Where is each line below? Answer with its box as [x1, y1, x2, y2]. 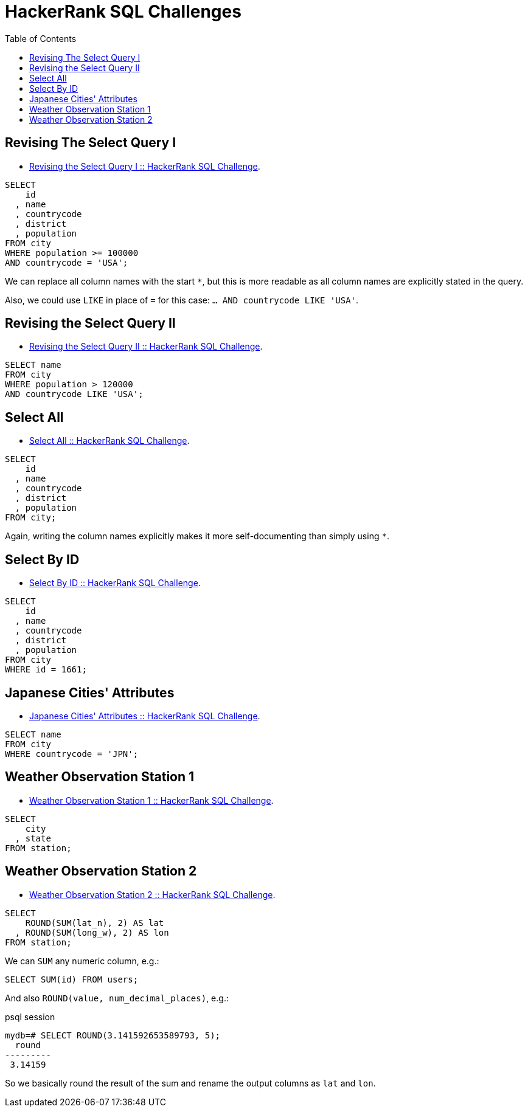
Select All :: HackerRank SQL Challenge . [29, 435, 190, 446]
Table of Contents [5, 33, 77, 44]
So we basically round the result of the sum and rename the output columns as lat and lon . [5, 1077, 376, 1088]
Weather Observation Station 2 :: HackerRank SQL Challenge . [29, 889, 276, 900]
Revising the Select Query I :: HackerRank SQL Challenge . [29, 161, 260, 171]
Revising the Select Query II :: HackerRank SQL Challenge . [29, 341, 263, 352]
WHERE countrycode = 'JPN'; [5, 748, 139, 759]
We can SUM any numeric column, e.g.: [5, 955, 159, 966]
